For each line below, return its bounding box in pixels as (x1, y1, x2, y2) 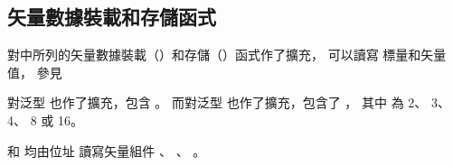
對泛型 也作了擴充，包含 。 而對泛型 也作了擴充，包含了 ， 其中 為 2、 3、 (7, 93, 450, 112)
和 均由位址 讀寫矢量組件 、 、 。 (7, 141, 206, 160)
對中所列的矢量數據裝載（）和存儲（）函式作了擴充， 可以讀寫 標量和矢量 (7, 45, 447, 64)
